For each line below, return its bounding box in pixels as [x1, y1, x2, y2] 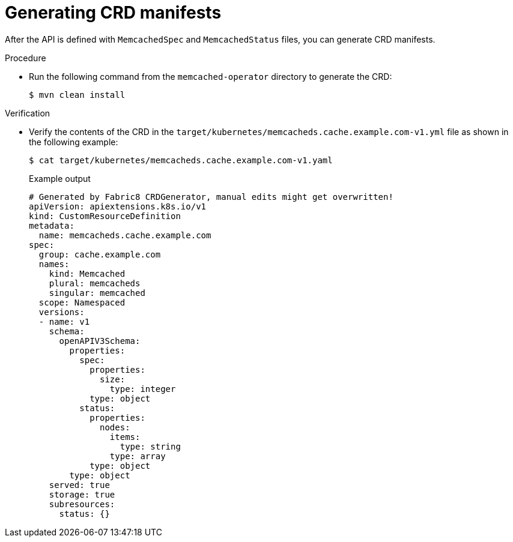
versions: [38, 307, 85, 317]
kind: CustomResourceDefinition [29, 211, 181, 221]
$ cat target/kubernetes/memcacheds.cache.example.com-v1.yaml [29, 155, 333, 165]
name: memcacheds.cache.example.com [38, 230, 211, 240]
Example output [29, 173, 91, 184]
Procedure [5, 52, 46, 63]
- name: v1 [38, 316, 90, 327]
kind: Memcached [49, 268, 126, 279]
